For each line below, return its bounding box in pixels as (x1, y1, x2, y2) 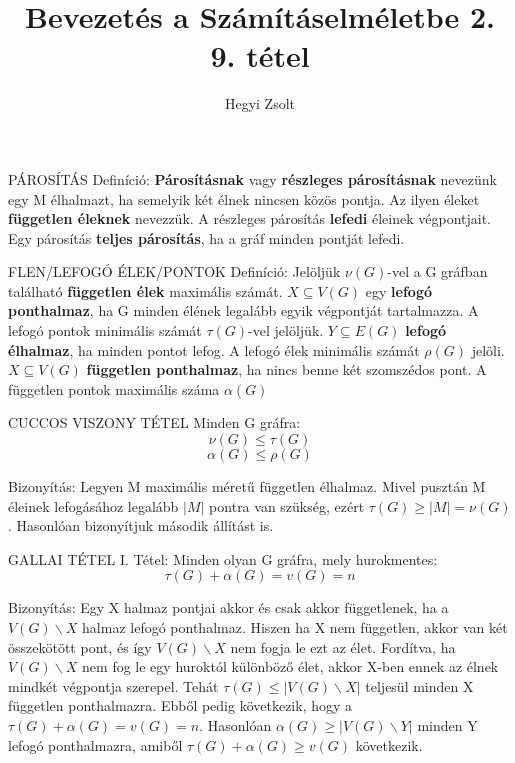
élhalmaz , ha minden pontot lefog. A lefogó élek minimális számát (8, 339, 420, 360)
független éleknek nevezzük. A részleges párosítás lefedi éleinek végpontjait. (8, 208, 491, 229)
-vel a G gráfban (387, 261, 488, 282)
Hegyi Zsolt (224, 93, 296, 114)
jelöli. (471, 339, 505, 360)
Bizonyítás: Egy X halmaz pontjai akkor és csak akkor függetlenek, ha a (8, 597, 449, 618)
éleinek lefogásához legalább (8, 495, 179, 516)
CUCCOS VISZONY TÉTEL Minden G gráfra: (8, 412, 301, 433)
